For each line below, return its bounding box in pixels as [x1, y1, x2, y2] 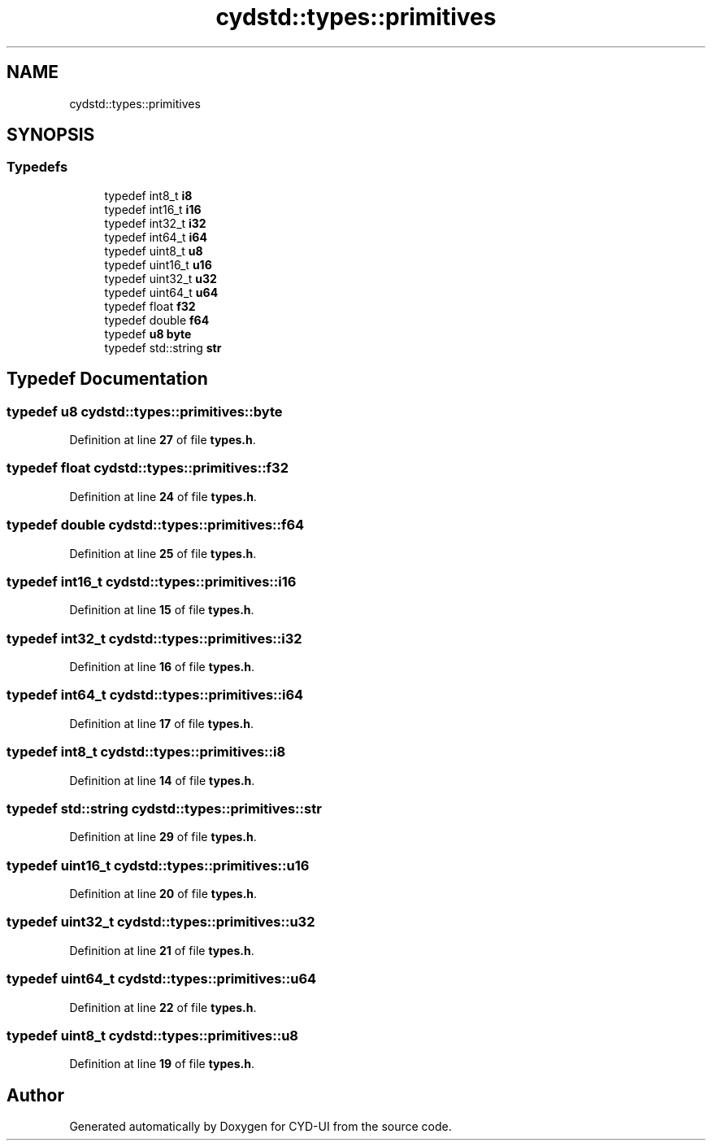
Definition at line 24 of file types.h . [69, 489, 257, 504]
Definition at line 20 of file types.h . [69, 887, 258, 901]
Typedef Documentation [7, 369, 208, 390]
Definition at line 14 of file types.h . [69, 773, 255, 787]
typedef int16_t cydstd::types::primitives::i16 [7, 573, 297, 590]
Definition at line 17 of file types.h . [69, 716, 254, 731]
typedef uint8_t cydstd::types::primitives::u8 [7, 1027, 299, 1044]
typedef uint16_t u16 [104, 257, 212, 272]
